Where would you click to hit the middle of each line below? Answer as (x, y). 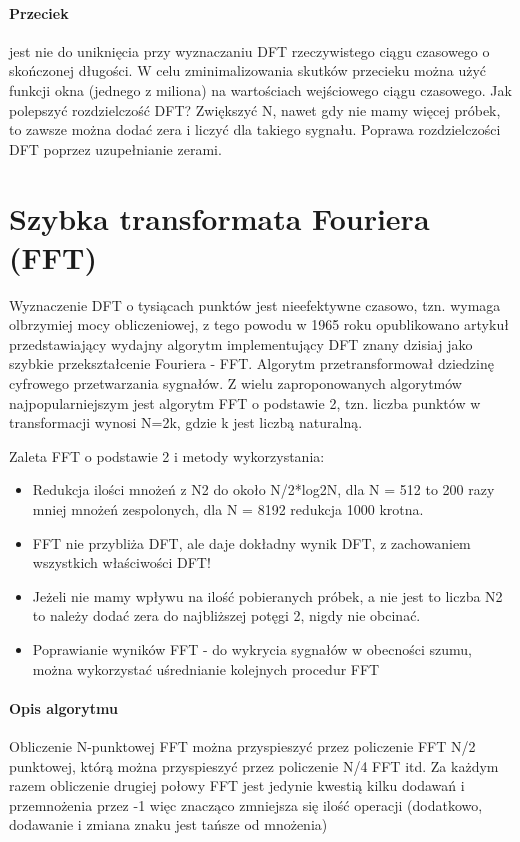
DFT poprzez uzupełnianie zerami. (115, 148)
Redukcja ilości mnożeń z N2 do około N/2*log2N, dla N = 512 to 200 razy (263, 489)
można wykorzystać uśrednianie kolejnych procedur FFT (206, 668)
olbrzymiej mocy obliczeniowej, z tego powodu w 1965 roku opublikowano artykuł (259, 324)
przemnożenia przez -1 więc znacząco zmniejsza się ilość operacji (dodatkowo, (246, 804)
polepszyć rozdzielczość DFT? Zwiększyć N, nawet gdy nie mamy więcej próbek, (255, 109)
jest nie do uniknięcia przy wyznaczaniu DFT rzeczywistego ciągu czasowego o (249, 50)
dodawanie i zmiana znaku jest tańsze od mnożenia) (168, 824)
